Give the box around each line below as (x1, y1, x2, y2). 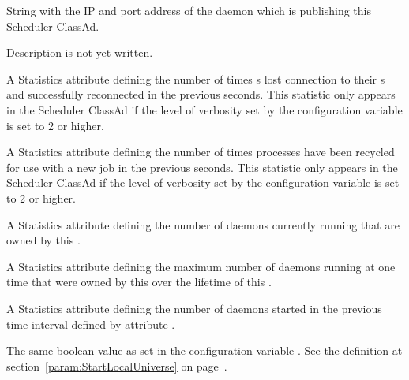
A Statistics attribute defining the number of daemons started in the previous (6, 300, 382, 316)
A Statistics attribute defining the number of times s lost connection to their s (6, 70, 385, 87)
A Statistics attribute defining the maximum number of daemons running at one (6, 258, 396, 274)
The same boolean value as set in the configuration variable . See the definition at (6, 342, 403, 359)
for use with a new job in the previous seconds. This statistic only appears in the (6, 158, 398, 175)
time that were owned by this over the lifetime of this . (6, 274, 272, 290)
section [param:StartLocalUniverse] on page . (6, 357, 227, 374)
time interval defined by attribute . (6, 315, 175, 332)
